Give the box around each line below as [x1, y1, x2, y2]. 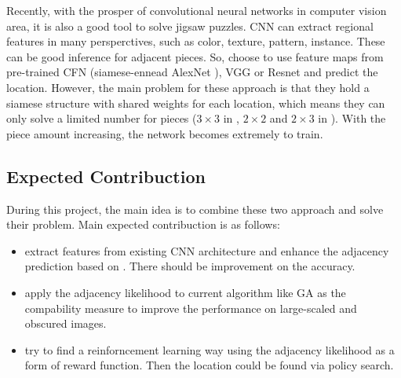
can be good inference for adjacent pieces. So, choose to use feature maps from [6, 48, 384, 64]
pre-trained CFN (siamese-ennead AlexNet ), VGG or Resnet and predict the [6, 64, 378, 80]
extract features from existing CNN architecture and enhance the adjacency [24, 242, 389, 259]
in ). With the [318, 110, 386, 127]
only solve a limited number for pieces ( [6, 110, 197, 127]
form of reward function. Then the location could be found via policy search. [24, 357, 394, 373]
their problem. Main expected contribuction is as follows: [6, 216, 280, 233]
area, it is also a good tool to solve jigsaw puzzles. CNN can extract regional [6, 17, 374, 34]
